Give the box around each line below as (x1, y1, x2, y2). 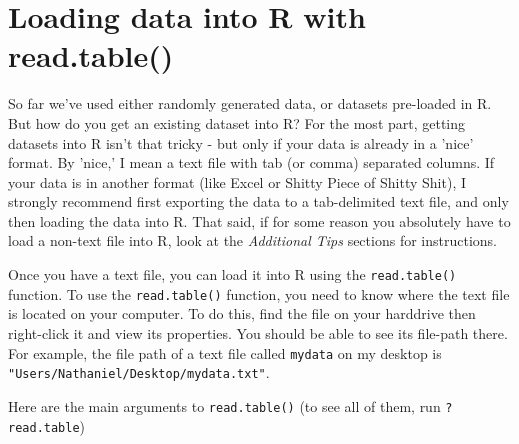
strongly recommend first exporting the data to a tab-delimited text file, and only (8, 191, 509, 212)
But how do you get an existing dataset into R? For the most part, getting (8, 112, 466, 133)
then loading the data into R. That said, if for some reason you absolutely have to (8, 210, 511, 231)
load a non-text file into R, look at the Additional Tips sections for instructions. (8, 230, 497, 251)
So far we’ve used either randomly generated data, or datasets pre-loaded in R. (8, 93, 492, 114)
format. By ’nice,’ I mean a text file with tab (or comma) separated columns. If (8, 152, 495, 173)
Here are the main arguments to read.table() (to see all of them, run (8, 395, 441, 416)
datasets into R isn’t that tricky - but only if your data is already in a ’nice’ (8, 132, 474, 153)
